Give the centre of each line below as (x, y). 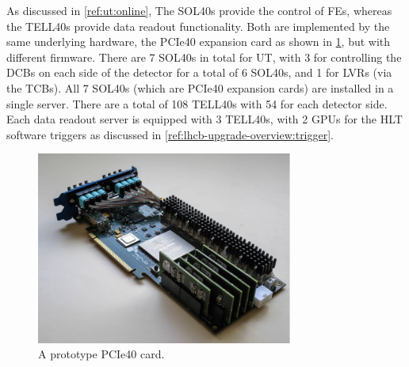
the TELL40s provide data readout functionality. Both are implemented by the (198, 26)
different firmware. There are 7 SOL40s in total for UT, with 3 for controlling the (204, 57)
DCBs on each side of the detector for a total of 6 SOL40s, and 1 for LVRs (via (199, 72)
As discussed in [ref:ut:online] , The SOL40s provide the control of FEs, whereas (199, 10)
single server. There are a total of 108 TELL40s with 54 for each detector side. (197, 103)
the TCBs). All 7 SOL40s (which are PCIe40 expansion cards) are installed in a (200, 87)
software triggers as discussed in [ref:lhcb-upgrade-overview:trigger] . (170, 134)
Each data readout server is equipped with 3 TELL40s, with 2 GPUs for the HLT (204, 119)
